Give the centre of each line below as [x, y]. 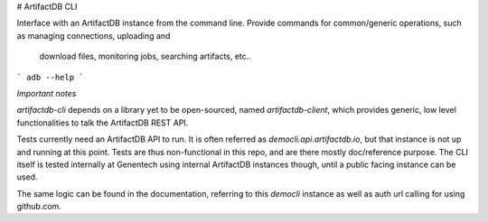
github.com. [39, 207]
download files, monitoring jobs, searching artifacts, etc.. [145, 56]
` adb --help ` [51, 77]
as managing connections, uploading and [94, 35]
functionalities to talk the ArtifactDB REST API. [103, 123]
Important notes [47, 93]
